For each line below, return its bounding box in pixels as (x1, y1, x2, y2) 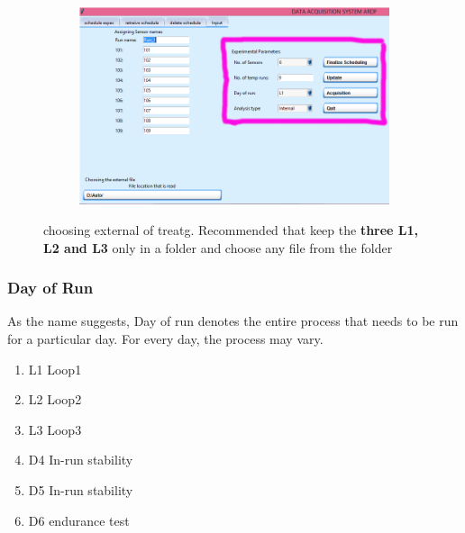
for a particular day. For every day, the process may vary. (7, 329, 324, 348)
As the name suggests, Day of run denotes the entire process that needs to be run (7, 312, 459, 330)
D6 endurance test (28, 510, 130, 529)
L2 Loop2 (28, 390, 82, 409)
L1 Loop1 (28, 359, 82, 378)
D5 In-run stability (28, 480, 133, 499)
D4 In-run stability (28, 450, 133, 469)
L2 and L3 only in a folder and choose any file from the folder (43, 238, 393, 257)
